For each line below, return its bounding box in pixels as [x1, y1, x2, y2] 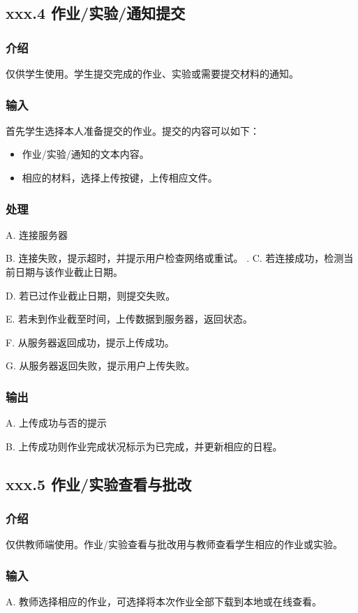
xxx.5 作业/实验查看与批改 [6, 473, 192, 494]
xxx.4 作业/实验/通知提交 [6, 2, 186, 24]
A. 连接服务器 [6, 227, 68, 242]
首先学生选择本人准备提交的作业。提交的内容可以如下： [6, 123, 260, 138]
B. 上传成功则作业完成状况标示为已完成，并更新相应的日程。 [6, 438, 283, 453]
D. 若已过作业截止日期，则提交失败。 [6, 288, 176, 302]
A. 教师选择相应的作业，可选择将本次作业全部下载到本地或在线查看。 [6, 594, 322, 609]
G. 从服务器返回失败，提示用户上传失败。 [6, 358, 195, 373]
